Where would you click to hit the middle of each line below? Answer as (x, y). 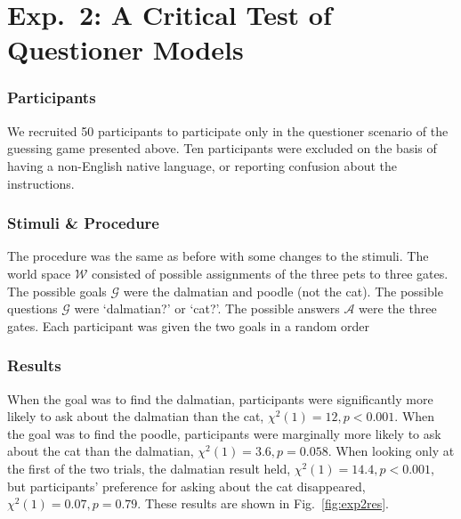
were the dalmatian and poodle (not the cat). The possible (283, 291)
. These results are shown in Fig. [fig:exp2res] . (263, 503)
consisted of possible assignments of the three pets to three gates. (270, 273)
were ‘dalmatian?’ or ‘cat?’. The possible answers (207, 308)
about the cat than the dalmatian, (101, 451)
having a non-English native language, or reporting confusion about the (202, 165)
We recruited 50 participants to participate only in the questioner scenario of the (228, 130)
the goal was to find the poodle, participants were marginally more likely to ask (224, 433)
